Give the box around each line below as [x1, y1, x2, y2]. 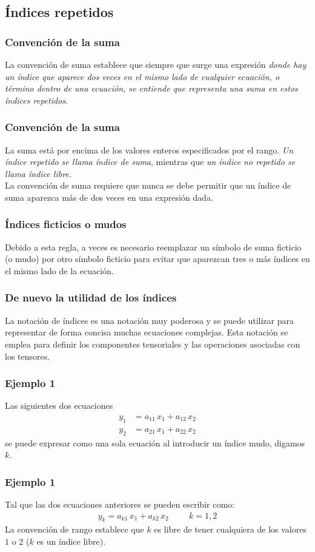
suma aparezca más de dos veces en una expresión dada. [5, 190, 213, 203]
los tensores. [5, 349, 50, 362]
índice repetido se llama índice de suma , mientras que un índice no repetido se [5, 155, 296, 168]
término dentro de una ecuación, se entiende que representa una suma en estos [5, 82, 298, 95]
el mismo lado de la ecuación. [5, 264, 114, 277]
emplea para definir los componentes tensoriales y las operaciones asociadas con [5, 337, 300, 350]
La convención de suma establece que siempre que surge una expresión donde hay [5, 58, 307, 70]
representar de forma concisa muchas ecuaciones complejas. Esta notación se [5, 326, 288, 338]
